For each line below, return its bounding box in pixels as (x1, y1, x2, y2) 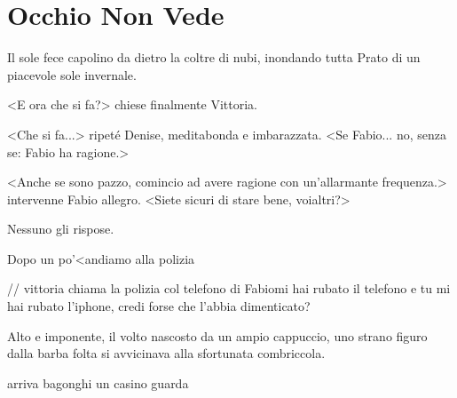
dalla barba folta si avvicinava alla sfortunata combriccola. (7, 344, 326, 362)
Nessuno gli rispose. (7, 219, 114, 238)
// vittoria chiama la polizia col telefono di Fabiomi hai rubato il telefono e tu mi (7, 279, 451, 298)
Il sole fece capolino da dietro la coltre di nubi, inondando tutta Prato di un (7, 48, 421, 67)
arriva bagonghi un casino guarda (7, 373, 189, 392)
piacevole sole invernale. (7, 65, 137, 84)
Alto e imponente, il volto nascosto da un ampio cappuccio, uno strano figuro (7, 326, 428, 345)
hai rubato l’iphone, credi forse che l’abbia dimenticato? (7, 297, 311, 315)
